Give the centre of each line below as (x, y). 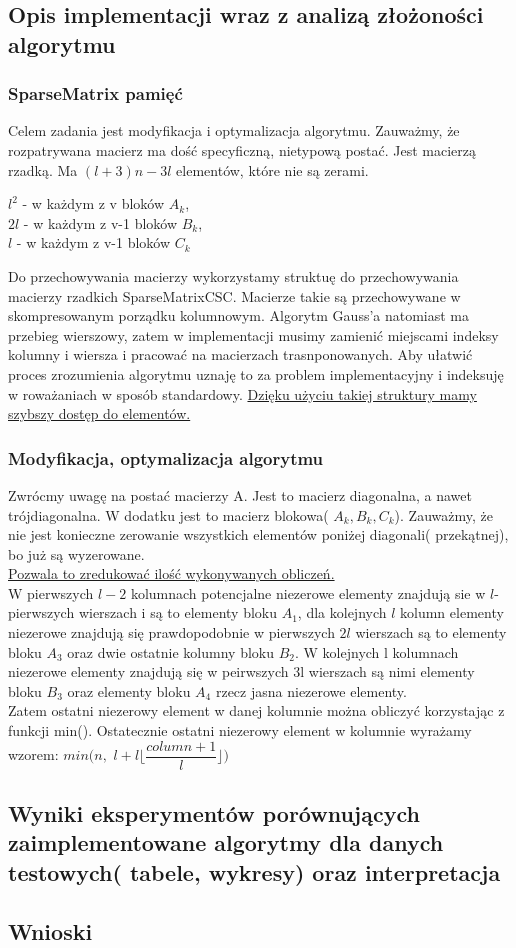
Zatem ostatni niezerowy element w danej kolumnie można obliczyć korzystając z (256, 710)
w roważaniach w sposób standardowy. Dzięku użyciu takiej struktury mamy (242, 393)
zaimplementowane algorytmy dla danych (226, 842)
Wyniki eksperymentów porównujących (214, 813)
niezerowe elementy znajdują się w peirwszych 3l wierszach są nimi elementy (241, 671)
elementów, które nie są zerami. (272, 169)
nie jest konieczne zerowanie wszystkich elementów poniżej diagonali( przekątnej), (258, 534)
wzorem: (33, 754)
